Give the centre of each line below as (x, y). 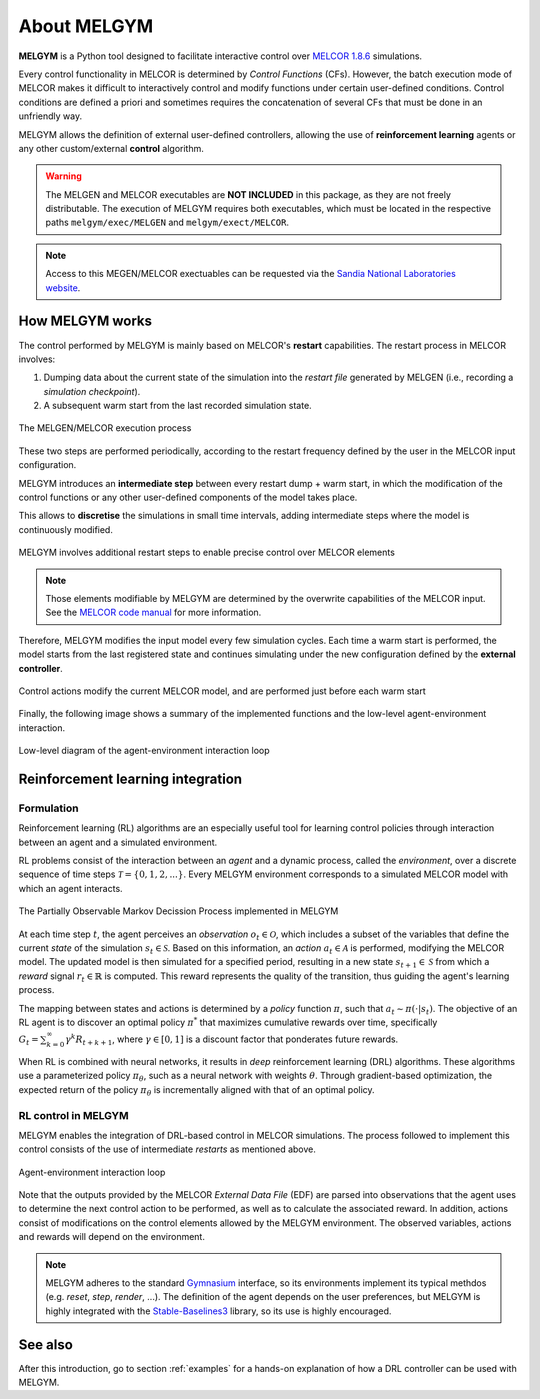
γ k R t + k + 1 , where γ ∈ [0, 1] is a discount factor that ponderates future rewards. (232, 1039)
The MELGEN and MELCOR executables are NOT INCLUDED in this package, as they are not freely (248, 194)
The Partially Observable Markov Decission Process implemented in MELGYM (178, 911)
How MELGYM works (85, 321)
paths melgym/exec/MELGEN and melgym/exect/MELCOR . (167, 222)
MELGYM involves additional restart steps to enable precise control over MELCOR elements (206, 552)
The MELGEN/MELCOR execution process (105, 428)
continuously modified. (66, 529)
